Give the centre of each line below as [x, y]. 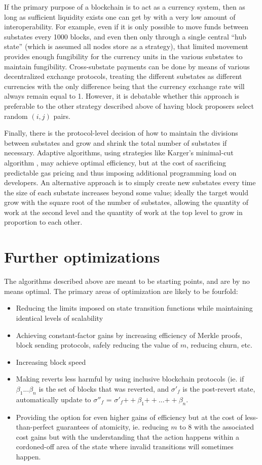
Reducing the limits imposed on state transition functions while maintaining [134, 308]
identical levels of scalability [60, 318]
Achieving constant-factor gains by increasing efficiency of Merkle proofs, [129, 335]
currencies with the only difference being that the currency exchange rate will [124, 86]
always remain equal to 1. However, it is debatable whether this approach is [122, 96]
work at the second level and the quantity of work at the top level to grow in [123, 212]
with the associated [224, 427]
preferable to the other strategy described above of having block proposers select [129, 105]
